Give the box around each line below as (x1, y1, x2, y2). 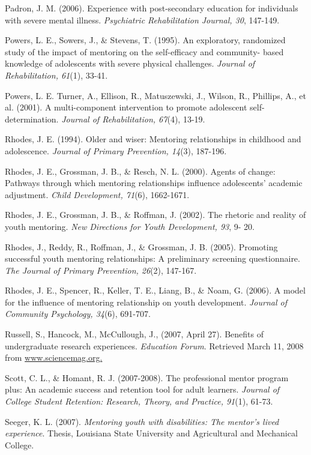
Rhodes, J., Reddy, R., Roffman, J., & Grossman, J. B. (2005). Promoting (5, 240, 278, 253)
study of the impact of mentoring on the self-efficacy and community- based (5, 45, 284, 58)
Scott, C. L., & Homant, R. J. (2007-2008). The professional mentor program (5, 371, 289, 384)
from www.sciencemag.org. (5, 351, 103, 364)
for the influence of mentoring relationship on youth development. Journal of (5, 295, 288, 308)
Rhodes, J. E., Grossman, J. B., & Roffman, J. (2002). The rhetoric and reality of (5, 208, 306, 221)
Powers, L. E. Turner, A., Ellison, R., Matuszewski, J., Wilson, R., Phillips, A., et (5, 89, 306, 101)
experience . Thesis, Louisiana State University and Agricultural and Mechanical (5, 427, 298, 439)
